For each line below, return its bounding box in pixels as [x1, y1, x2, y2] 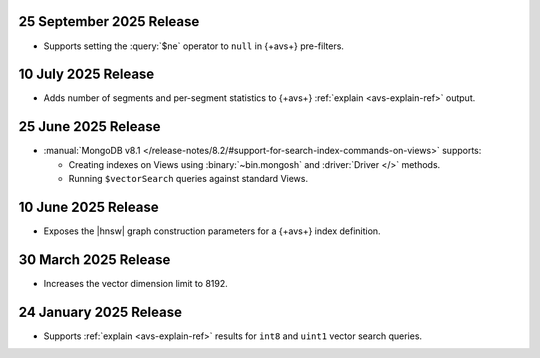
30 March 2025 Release [18, 251, 171, 268]
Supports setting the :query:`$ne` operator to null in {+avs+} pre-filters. [43, 40, 345, 52]
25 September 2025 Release [18, 13, 200, 30]
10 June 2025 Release [18, 198, 159, 215]
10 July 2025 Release [18, 66, 155, 83]
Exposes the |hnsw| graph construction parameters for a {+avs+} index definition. [43, 225, 381, 237]
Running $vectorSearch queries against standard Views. [68, 173, 309, 185]
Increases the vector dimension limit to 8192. [43, 277, 229, 289]
